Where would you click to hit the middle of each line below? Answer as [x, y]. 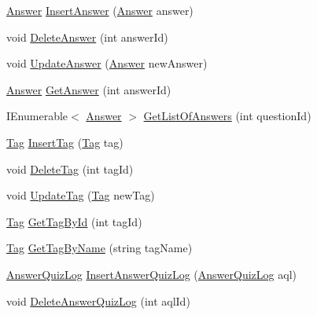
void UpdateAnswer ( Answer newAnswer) [107, 63]
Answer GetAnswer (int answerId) [89, 89]
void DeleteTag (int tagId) [70, 168]
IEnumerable [37, 116]
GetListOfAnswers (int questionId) [227, 116]
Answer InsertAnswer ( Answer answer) [100, 10]
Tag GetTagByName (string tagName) [100, 248]
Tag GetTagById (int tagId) [74, 221]
